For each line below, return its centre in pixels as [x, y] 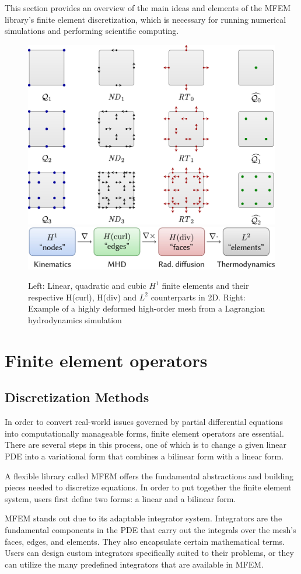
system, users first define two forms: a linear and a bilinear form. [120, 498]
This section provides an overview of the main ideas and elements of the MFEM [148, 8]
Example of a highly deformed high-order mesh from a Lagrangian [147, 308]
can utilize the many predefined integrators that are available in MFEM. [134, 564]
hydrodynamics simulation [75, 320]
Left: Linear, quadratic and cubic [87, 286]
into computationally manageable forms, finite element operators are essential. [144, 433]
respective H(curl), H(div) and [83, 297]
